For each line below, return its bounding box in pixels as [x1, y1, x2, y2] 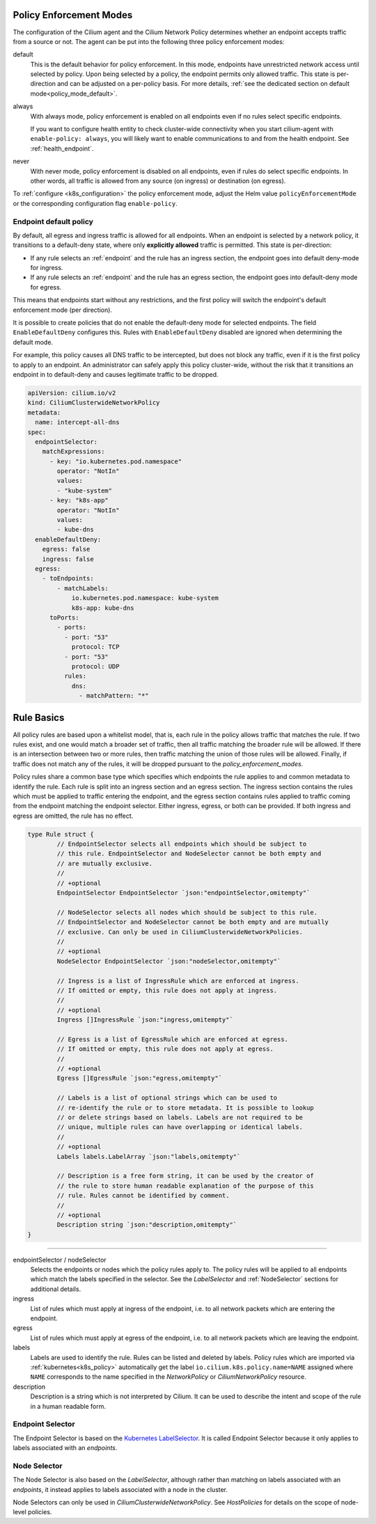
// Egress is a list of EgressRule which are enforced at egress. [56, 1035, 289, 1043]
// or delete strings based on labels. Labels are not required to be [56, 1114, 303, 1121]
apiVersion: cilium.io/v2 [27, 389, 116, 397]
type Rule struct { [27, 830, 94, 838]
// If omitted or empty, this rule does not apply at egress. [56, 1045, 274, 1053]
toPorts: [49, 613, 79, 621]
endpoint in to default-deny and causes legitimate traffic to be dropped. [13, 370, 219, 378]
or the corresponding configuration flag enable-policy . [13, 199, 178, 207]
